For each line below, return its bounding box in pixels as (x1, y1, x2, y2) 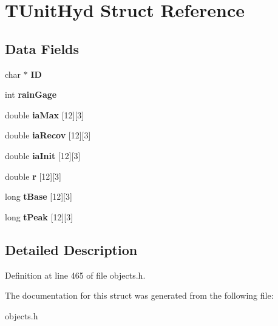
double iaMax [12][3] (5, 108, 84, 121)
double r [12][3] (5, 169, 61, 182)
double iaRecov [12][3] (5, 129, 91, 141)
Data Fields (5, 39, 80, 58)
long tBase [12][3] (5, 190, 72, 203)
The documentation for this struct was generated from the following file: (5, 289, 274, 302)
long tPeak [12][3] (5, 210, 73, 223)
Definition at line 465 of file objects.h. (5, 268, 146, 281)
